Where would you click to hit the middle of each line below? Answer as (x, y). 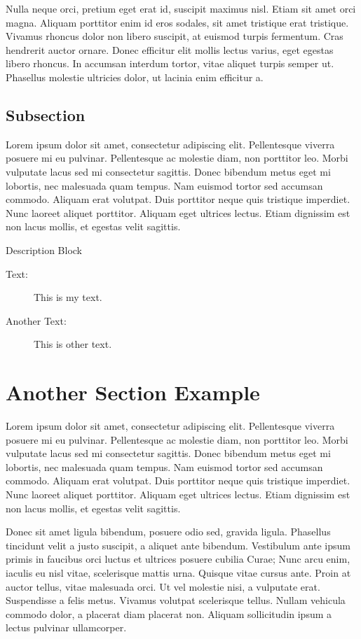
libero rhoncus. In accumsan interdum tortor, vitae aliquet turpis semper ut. (170, 63)
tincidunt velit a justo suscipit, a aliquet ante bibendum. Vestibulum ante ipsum (178, 545)
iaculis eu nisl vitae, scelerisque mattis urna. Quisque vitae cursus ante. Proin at (178, 572)
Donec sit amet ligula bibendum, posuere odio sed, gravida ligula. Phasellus (168, 532)
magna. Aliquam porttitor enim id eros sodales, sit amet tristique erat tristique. (177, 22)
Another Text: (36, 320)
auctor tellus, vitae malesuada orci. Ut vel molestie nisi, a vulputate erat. (163, 586)
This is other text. (73, 344)
